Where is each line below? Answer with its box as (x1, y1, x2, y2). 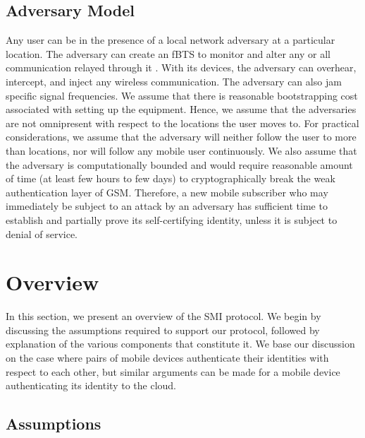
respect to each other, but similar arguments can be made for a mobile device (6, 364, 340, 379)
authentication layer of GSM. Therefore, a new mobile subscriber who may (6, 184, 328, 199)
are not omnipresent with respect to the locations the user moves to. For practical (6, 115, 359, 130)
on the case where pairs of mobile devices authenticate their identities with (6, 350, 329, 365)
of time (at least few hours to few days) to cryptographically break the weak (6, 171, 335, 186)
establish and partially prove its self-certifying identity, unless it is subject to (6, 212, 338, 227)
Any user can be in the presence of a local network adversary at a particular (6, 32, 335, 47)
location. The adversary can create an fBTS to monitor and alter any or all (6, 46, 330, 61)
